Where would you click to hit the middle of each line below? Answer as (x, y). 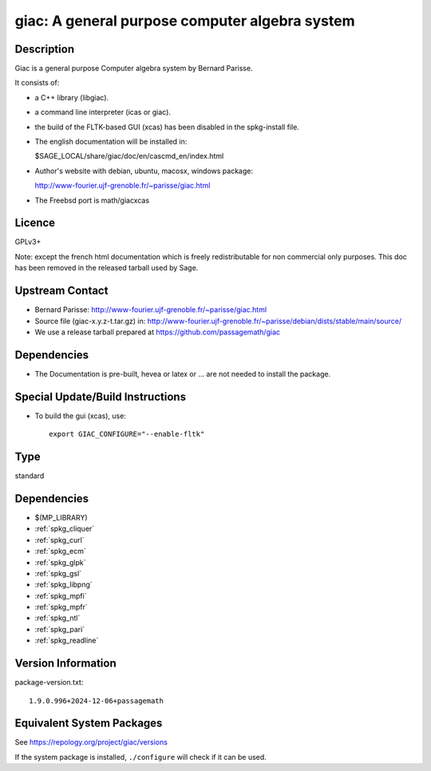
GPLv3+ (28, 242)
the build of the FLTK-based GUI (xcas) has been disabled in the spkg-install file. (167, 127)
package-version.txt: (49, 682)
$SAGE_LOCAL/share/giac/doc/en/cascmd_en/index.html (129, 156)
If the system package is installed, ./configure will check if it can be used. (140, 757)
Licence (35, 223)
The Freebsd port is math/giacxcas (92, 200)
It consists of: (37, 83)
